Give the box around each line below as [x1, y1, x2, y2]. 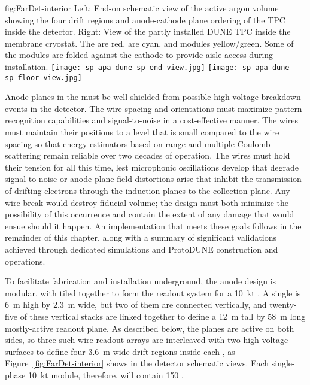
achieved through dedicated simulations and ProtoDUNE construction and [5, 243, 278, 255]
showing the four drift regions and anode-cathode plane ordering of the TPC [5, 13, 285, 26]
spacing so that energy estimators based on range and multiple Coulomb [5, 137, 271, 150]
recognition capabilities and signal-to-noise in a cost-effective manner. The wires [5, 114, 299, 126]
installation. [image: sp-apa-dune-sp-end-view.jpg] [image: [5, 60, 238, 72]
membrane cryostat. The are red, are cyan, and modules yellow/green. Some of [5, 37, 294, 49]
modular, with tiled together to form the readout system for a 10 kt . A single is [5, 286, 301, 299]
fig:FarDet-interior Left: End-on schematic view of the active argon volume [5, 2, 279, 14]
